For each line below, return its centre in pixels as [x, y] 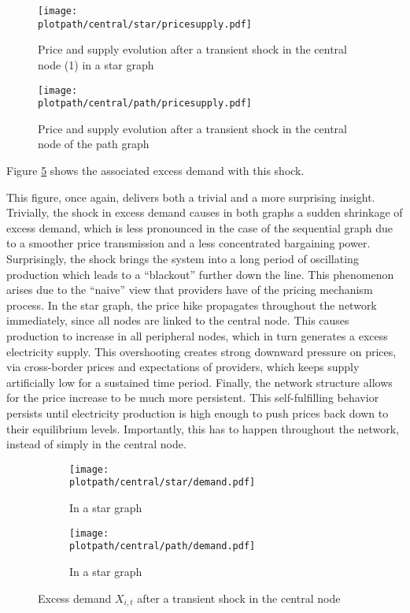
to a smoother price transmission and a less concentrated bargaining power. [188, 243]
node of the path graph [94, 144]
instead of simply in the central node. [96, 444]
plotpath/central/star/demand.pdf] [163, 483]
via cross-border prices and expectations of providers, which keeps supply [183, 367]
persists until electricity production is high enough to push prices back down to [198, 412]
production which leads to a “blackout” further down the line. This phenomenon [200, 274]
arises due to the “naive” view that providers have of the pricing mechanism [190, 290]
